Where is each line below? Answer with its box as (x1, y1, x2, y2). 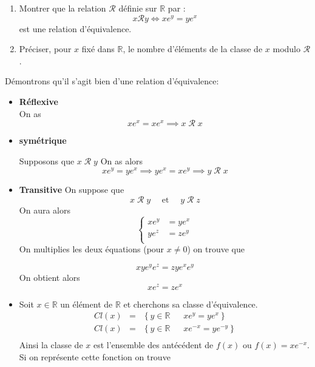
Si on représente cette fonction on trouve (19, 350, 171, 363)
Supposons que (19, 154, 75, 167)
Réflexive (19, 95, 58, 107)
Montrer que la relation (19, 2, 106, 14)
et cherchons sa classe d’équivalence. (123, 297, 258, 310)
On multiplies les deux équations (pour (19, 243, 164, 255)
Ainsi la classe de (19, 338, 83, 351)
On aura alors (19, 203, 70, 216)
